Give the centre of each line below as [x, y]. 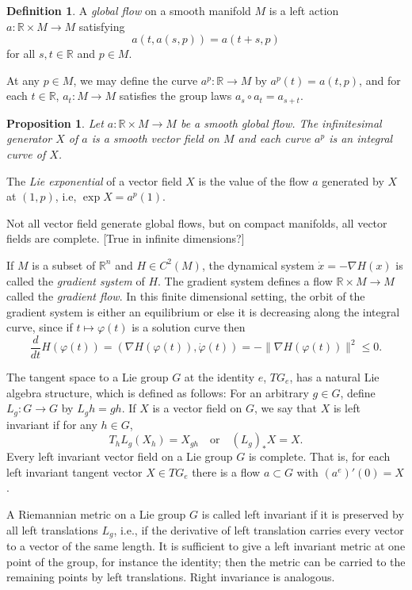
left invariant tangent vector [74, 471]
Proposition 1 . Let [55, 123]
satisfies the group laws [175, 96]
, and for [380, 80]
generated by [353, 180]
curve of [26, 154]
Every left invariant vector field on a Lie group [120, 456]
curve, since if [40, 327]
